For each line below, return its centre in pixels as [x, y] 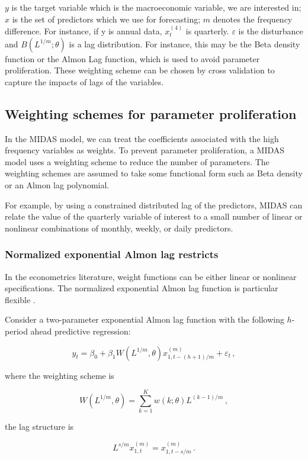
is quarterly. [207, 31]
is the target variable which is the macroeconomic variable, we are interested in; [156, 7]
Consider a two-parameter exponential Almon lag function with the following [145, 319]
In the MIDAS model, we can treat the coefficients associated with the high [142, 138]
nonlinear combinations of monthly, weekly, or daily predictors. [119, 228]
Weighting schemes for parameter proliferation [151, 113]
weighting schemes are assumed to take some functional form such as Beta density [154, 173]
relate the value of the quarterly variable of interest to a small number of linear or [154, 216]
